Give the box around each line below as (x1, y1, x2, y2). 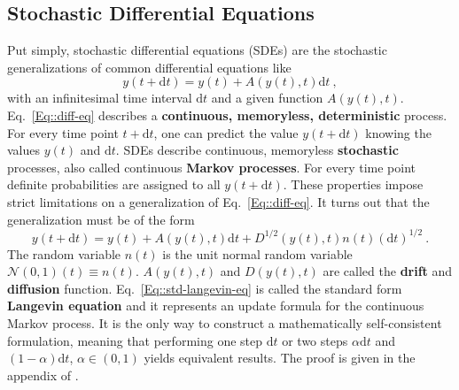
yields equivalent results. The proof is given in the (144, 348, 416, 367)
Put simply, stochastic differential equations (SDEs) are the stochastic (7, 41, 387, 59)
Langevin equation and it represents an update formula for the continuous (7, 296, 424, 315)
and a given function (211, 88, 323, 107)
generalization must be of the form (7, 210, 195, 228)
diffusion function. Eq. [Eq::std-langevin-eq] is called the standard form (7, 279, 402, 297)
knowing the (365, 123, 432, 141)
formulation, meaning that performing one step (7, 331, 263, 349)
